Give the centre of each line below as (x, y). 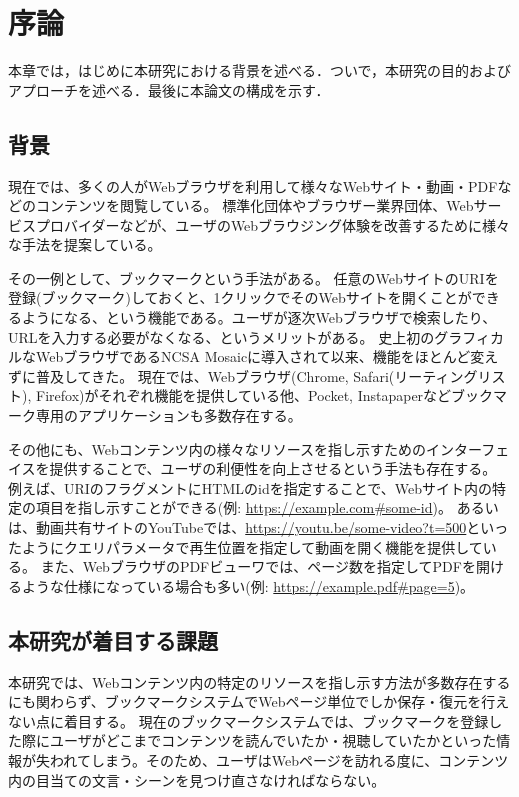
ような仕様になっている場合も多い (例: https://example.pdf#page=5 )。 (248, 585)
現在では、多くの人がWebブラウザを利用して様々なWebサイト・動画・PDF (253, 185)
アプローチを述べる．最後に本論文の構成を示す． (169, 89)
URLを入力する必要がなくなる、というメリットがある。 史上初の (221, 336)
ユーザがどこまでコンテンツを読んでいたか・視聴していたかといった (273, 740)
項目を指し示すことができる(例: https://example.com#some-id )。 (243, 507)
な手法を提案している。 (85, 244)
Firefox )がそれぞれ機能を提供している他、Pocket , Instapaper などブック (264, 395)
